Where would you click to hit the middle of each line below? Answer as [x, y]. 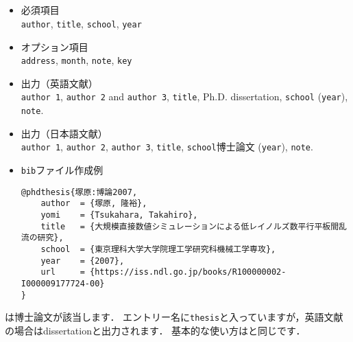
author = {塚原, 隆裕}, [94, 204]
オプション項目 [54, 46]
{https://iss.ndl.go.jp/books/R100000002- [188, 272]
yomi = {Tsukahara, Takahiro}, [119, 215]
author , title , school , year [81, 23]
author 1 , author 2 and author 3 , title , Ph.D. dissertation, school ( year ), [184, 96]
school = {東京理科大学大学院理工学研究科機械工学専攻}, [158, 249]
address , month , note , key [76, 60]
